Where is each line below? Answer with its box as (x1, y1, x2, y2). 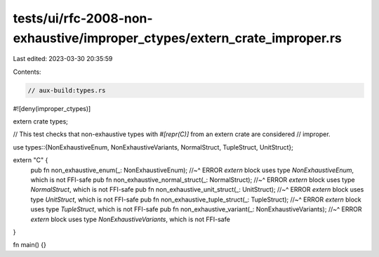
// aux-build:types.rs (27, 86, 106, 94)
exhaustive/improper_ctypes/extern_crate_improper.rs (13, 30, 342, 46)
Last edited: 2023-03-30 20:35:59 (13, 55, 113, 63)
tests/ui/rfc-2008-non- (13, 11, 154, 26)
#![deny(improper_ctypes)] (13, 104, 91, 112)
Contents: (13, 67, 41, 76)
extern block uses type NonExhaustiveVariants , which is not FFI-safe (30, 215, 231, 223)
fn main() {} (13, 241, 47, 249)
